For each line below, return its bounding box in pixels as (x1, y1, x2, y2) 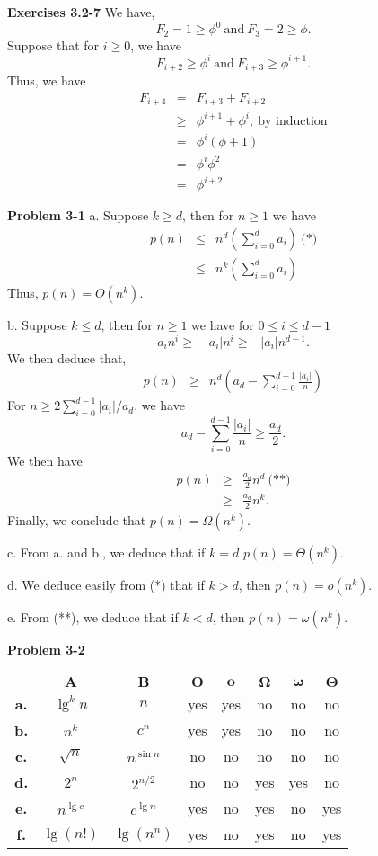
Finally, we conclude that (7, 510, 146, 529)
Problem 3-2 (7, 639, 85, 658)
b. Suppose (7, 315, 67, 334)
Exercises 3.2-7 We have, (7, 3, 155, 21)
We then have (7, 451, 83, 470)
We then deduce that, (7, 348, 127, 367)
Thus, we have (7, 71, 86, 90)
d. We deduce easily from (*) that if (7, 575, 205, 593)
